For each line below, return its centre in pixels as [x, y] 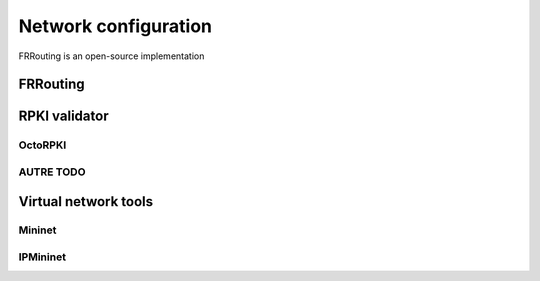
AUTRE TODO [52, 172]
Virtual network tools [86, 201]
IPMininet [42, 257]
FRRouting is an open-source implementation [111, 56]
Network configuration [115, 26]
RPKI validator [63, 116]
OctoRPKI [42, 145]
